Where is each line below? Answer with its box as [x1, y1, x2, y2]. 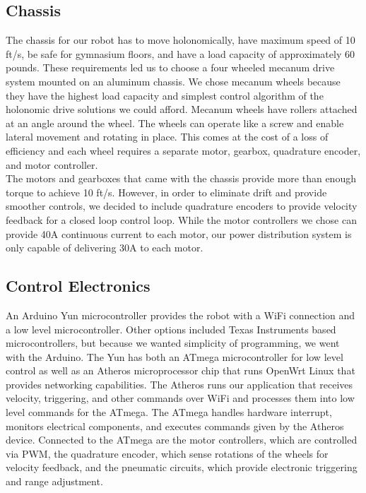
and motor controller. [6, 157, 98, 172]
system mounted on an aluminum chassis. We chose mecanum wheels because [6, 73, 341, 88]
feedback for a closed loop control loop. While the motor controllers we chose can [6, 212, 357, 227]
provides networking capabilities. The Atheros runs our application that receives [6, 376, 353, 391]
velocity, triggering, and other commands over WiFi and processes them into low [6, 391, 355, 405]
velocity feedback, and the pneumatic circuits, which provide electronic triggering [6, 460, 358, 475]
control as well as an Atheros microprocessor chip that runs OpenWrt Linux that [6, 363, 355, 378]
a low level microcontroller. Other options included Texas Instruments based [6, 321, 336, 336]
